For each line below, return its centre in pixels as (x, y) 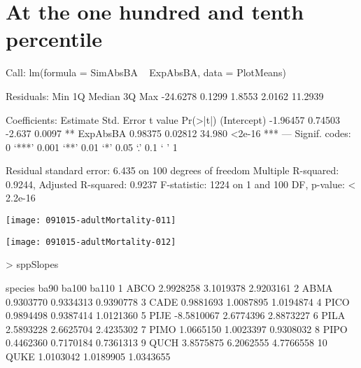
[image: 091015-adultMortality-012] (91, 242)
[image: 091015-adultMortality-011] (91, 221)
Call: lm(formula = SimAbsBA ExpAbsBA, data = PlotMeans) (146, 72)
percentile (54, 39)
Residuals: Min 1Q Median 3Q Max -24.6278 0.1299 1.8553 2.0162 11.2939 (165, 95)
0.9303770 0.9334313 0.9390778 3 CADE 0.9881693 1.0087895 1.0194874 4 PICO (178, 301)
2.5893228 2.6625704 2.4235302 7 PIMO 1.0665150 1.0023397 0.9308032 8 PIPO (177, 328)
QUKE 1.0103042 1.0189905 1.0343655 (88, 356)
